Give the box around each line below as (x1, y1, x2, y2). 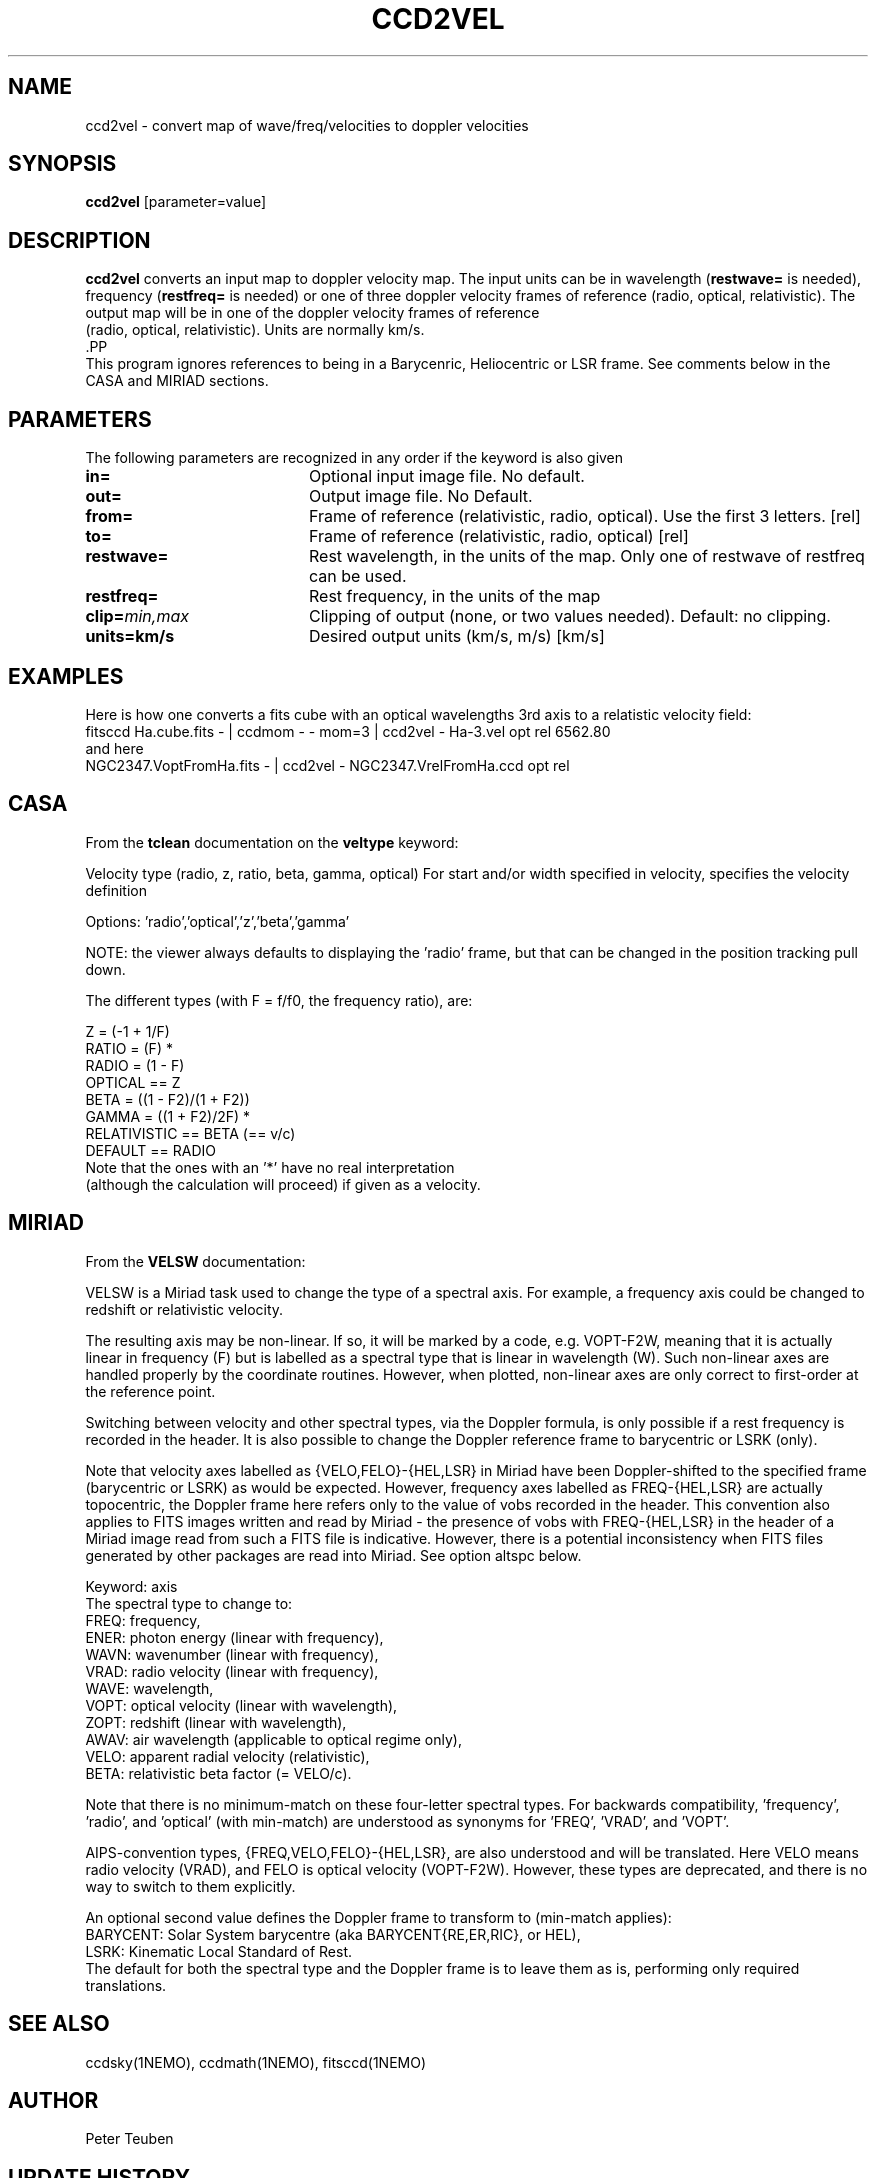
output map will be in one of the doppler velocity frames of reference (85, 304, 540, 322)
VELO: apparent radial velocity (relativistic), (85, 1747, 370, 1765)
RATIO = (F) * (85, 1039, 173, 1057)
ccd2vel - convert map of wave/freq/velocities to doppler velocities (85, 116, 529, 134)
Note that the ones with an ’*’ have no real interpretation (85, 1158, 455, 1176)
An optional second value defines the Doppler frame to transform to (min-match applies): (85, 1908, 672, 1926)
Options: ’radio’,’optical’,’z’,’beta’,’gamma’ (85, 912, 350, 930)
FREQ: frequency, (85, 1611, 201, 1629)
